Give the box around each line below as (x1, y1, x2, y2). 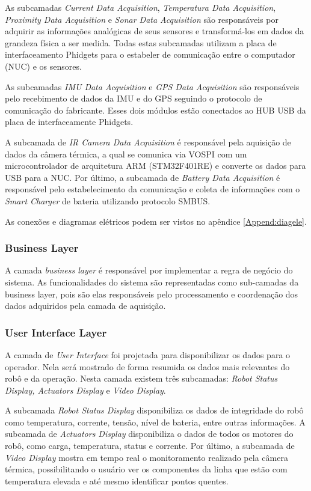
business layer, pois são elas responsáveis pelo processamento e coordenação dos (5, 287, 298, 300)
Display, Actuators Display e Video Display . (5, 383, 166, 396)
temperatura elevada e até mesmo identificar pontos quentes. (5, 474, 229, 487)
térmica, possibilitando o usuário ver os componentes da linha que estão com (5, 463, 288, 475)
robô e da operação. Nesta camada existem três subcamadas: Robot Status (5, 372, 278, 385)
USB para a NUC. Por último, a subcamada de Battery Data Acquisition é (5, 171, 280, 183)
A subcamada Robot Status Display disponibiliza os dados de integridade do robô (5, 404, 304, 416)
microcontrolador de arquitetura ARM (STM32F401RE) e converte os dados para (5, 159, 306, 172)
